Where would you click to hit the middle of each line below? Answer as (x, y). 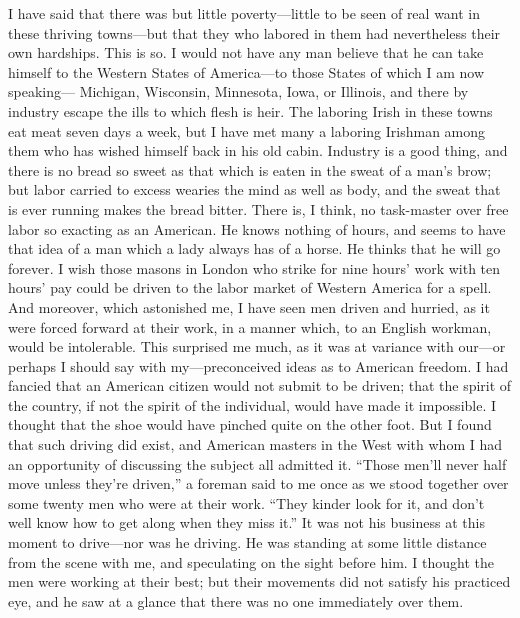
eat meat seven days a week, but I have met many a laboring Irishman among (247, 130)
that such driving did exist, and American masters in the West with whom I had (255, 444)
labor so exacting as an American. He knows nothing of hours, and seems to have (257, 228)
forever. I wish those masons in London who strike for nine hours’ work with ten (254, 267)
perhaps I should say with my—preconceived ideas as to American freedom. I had (258, 365)
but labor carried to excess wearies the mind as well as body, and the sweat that (254, 189)
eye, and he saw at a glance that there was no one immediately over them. (236, 600)
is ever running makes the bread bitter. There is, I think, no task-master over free (258, 208)
